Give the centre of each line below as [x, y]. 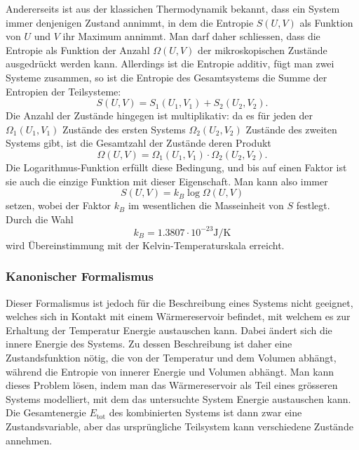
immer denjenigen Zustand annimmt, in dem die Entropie [130, 22]
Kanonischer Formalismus [80, 276]
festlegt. [313, 205]
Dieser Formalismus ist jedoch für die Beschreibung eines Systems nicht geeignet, [179, 302]
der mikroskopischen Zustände [263, 49]
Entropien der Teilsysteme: [63, 91]
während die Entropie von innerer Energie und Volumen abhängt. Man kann [170, 371]
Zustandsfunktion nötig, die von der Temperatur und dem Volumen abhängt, [171, 357]
